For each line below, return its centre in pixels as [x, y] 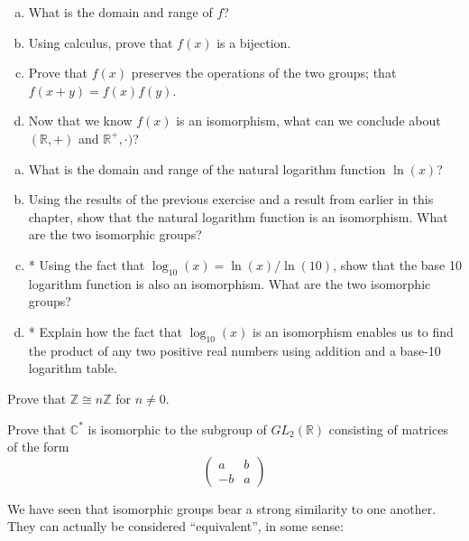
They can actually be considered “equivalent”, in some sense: [175, 526]
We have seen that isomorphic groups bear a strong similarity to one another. [222, 508]
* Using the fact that [87, 264]
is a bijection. [254, 42]
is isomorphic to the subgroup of [177, 429]
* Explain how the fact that [105, 331]
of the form [38, 447]
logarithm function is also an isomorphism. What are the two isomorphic [230, 283]
